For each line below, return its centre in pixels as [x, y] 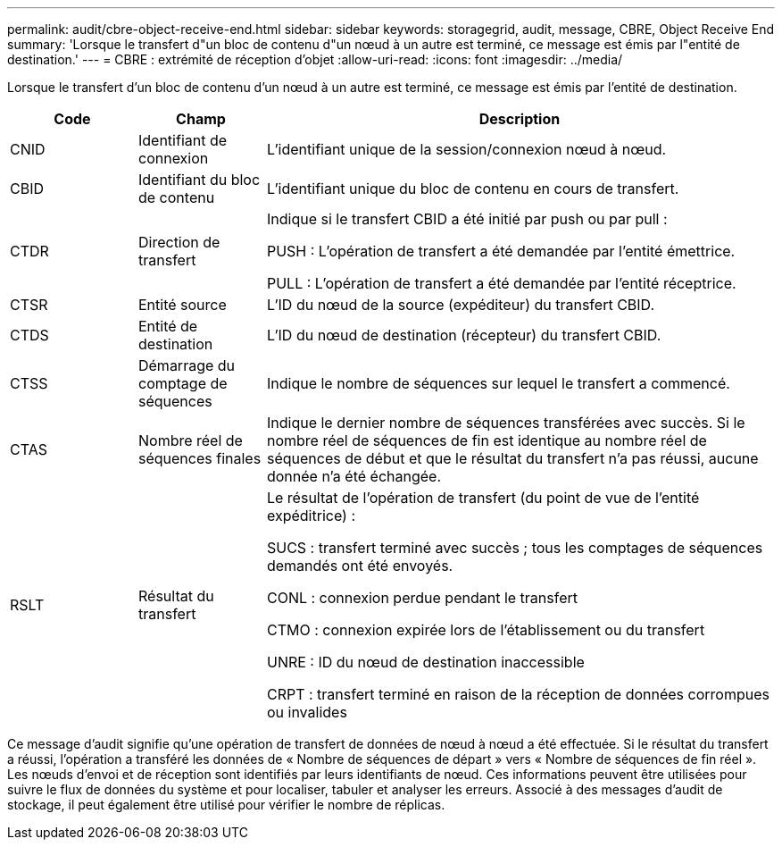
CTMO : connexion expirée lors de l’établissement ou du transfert [486, 630]
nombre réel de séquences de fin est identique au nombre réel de [487, 440]
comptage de [183, 383]
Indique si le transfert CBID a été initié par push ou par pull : [467, 219]
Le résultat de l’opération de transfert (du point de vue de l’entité [483, 498]
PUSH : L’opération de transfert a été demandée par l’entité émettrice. [501, 251]
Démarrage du [187, 365]
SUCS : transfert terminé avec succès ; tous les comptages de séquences [515, 548]
